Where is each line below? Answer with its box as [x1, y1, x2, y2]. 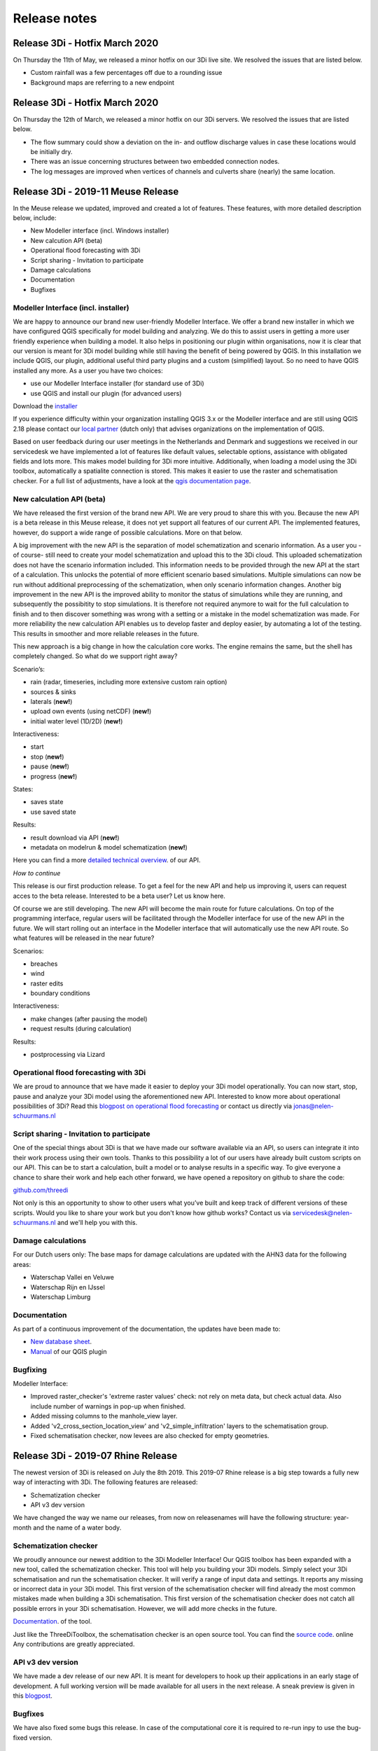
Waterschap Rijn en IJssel [30, 1282, 105, 1292]
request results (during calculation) [30, 1025, 132, 1033]
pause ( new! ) [30, 762, 70, 770]
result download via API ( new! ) [30, 833, 120, 842]
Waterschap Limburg [30, 1292, 91, 1301]
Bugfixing [13, 1364, 47, 1374]
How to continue [13, 868, 61, 877]
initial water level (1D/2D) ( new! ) [30, 717, 123, 725]
